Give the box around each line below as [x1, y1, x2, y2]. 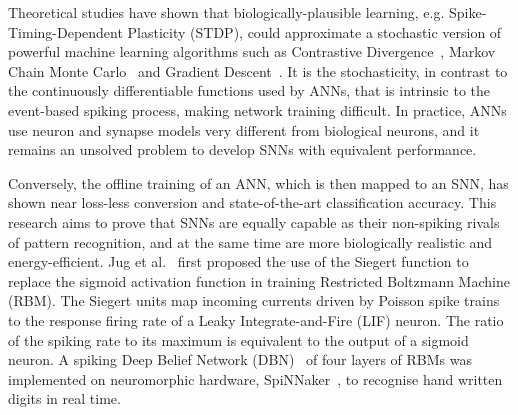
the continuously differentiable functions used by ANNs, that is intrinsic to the [8, 80, 491, 101]
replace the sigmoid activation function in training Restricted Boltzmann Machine [8, 270, 510, 291]
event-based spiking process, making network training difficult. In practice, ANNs [8, 99, 507, 120]
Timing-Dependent [8, 21, 123, 42]
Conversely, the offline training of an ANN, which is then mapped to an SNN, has [8, 172, 509, 193]
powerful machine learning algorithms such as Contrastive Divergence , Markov [8, 41, 496, 62]
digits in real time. [8, 388, 121, 409]
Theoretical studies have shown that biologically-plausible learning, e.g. [8, 2, 445, 22]
